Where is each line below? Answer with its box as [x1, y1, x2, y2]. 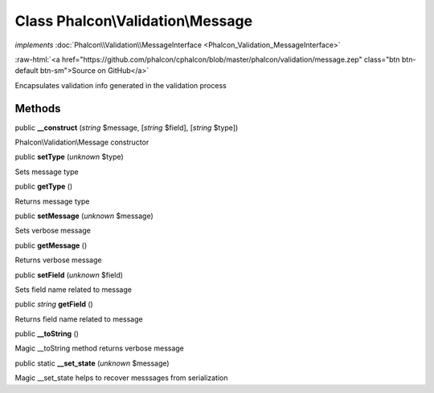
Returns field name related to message [14, 314, 144, 324]
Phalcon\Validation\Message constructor [14, 137, 149, 148]
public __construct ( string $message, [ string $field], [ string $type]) [14, 123, 239, 132]
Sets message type [14, 167, 80, 176]
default [14, 66, 39, 75]
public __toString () [14, 329, 80, 338]
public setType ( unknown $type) [14, 152, 124, 162]
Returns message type [14, 196, 90, 206]
